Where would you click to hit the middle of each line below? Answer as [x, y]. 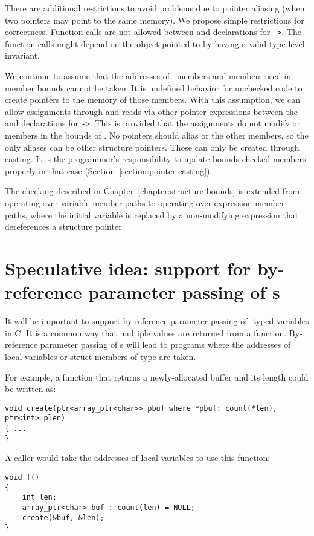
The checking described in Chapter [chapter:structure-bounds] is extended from [152, 191]
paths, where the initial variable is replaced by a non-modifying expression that [152, 214]
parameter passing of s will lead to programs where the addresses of [165, 345]
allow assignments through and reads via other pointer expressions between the [151, 111]
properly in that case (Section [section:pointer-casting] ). [109, 170]
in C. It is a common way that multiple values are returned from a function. [146, 332]
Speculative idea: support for [128, 268]
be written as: [30, 389]
